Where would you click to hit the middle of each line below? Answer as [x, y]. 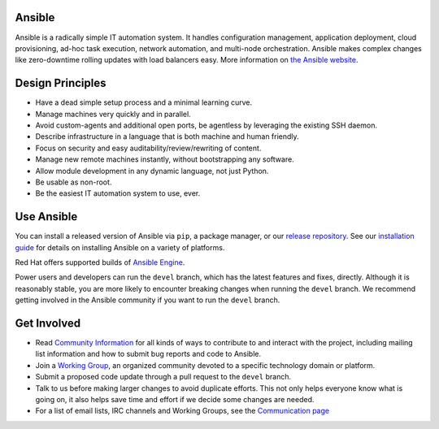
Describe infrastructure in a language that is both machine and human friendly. [167, 136]
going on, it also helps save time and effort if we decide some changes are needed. [175, 400]
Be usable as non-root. [74, 182]
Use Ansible [46, 217]
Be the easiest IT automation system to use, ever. [118, 193]
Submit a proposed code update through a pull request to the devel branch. [163, 377]
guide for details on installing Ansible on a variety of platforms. [120, 247]
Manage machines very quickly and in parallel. [113, 114]
